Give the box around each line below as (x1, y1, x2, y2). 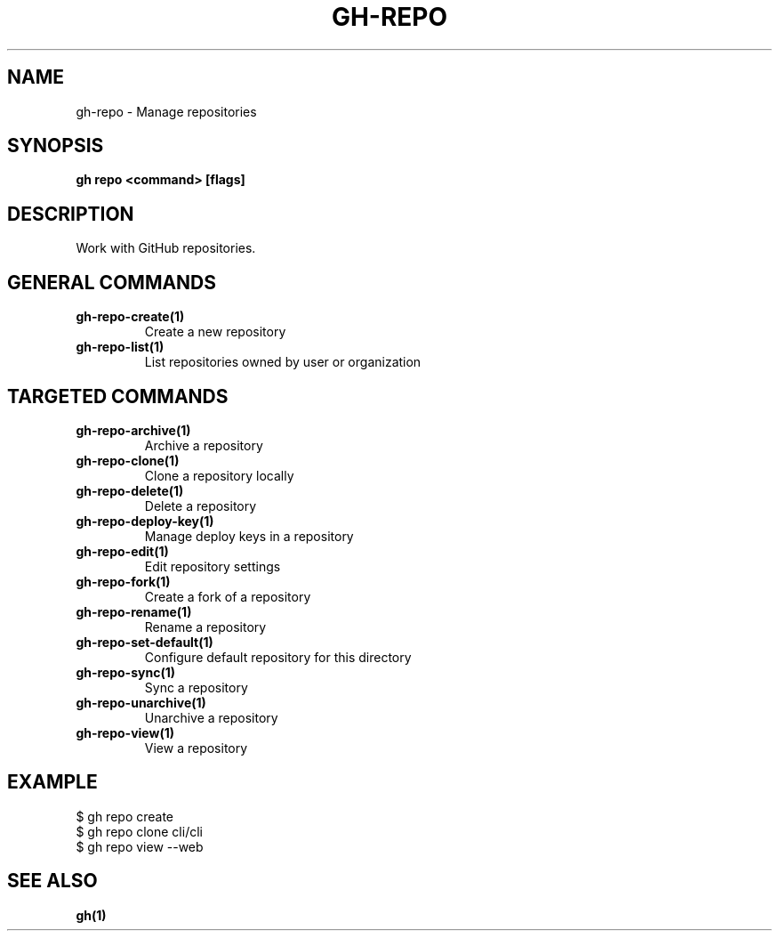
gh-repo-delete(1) (76, 482, 184, 498)
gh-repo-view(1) (76, 724, 174, 740)
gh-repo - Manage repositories (76, 103, 257, 119)
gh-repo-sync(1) (76, 664, 175, 680)
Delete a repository (144, 497, 257, 513)
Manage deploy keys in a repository (144, 528, 354, 544)
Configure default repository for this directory (144, 649, 412, 665)
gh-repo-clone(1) (76, 452, 180, 468)
